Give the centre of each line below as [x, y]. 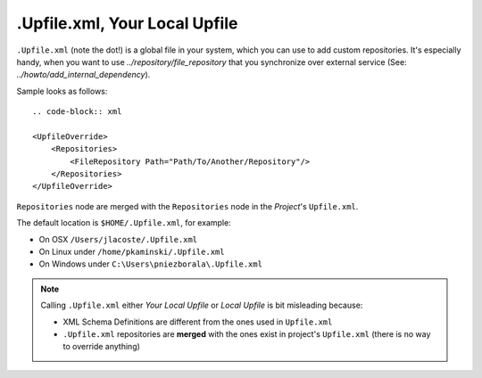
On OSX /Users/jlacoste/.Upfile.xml [118, 239]
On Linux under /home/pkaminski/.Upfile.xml [132, 252]
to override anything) [101, 347]
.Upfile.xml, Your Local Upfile [127, 23]
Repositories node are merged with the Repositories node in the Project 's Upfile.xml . [187, 206]
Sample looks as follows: [62, 91]
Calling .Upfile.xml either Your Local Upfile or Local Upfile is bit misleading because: [202, 305]
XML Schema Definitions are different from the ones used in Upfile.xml [198, 322]
